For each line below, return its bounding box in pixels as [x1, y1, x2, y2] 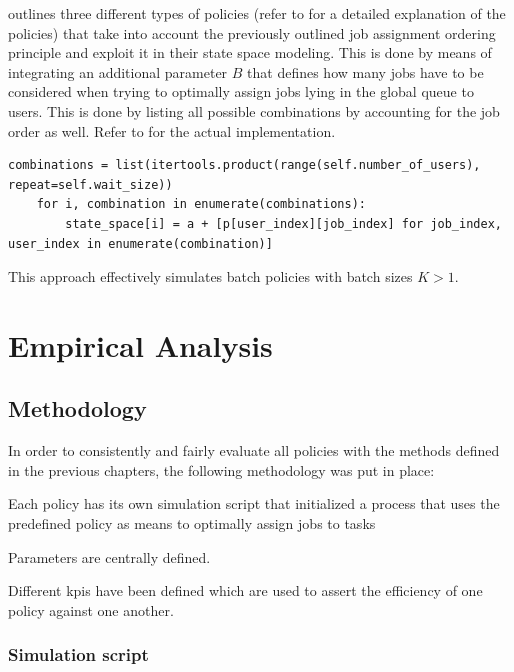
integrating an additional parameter [8, 61, 228, 82]
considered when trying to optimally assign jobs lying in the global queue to [8, 81, 474, 102]
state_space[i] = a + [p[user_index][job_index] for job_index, [65, 216, 502, 231]
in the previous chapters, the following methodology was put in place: [8, 459, 435, 480]
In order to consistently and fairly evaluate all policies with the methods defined [8, 440, 500, 461]
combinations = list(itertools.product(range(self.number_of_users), [8, 158, 481, 173]
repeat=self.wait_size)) [8, 177, 173, 192]
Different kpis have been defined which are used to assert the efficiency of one [8, 580, 483, 601]
